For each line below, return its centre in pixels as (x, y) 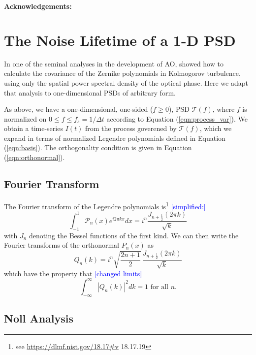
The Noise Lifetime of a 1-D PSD (120, 40)
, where (224, 109)
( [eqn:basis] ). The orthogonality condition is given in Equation (98, 147)
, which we (216, 128)
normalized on (25, 118)
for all (159, 287)
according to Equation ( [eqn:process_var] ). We (177, 118)
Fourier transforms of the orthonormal (62, 245)
